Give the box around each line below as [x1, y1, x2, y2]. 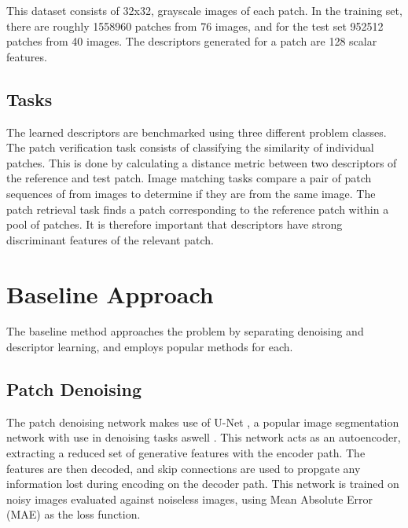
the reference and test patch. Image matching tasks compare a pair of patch [6, 170, 372, 186]
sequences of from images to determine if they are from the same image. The [6, 185, 376, 201]
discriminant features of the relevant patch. [6, 231, 214, 247]
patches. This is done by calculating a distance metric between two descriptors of [6, 154, 397, 170]
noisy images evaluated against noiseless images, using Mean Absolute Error [6, 490, 373, 507]
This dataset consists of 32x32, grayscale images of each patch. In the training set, [6, 2, 402, 18]
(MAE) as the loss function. [6, 506, 141, 522]
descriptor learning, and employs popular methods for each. [6, 339, 293, 355]
